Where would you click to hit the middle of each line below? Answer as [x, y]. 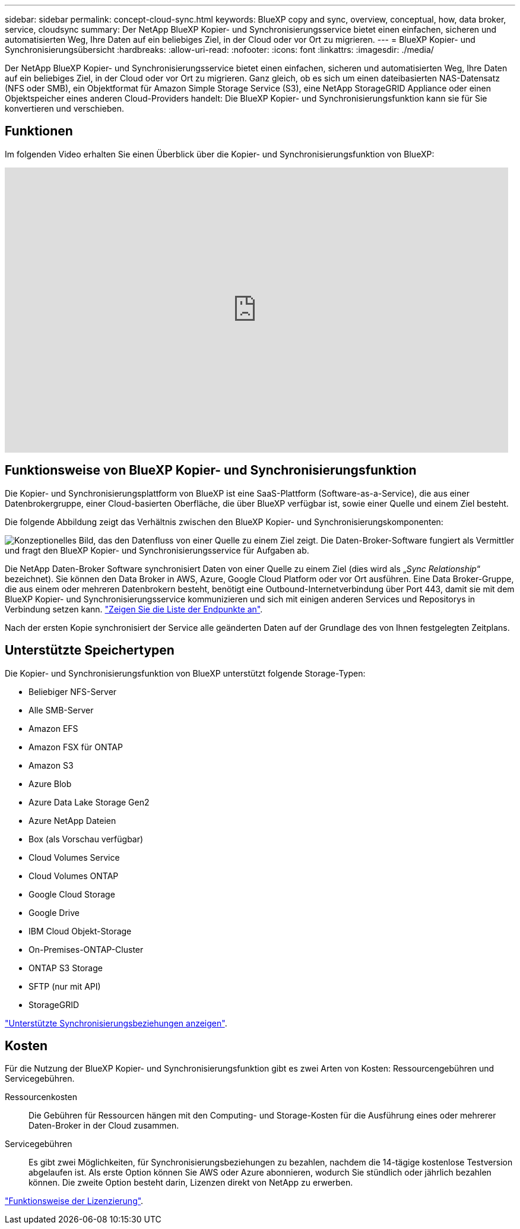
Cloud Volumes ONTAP [74, 876]
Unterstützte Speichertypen [90, 650]
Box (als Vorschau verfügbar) [86, 839]
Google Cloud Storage [72, 894]
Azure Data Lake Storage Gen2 [89, 802]
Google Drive [54, 912]
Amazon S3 [51, 765]
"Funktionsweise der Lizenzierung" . [74, 1201]
